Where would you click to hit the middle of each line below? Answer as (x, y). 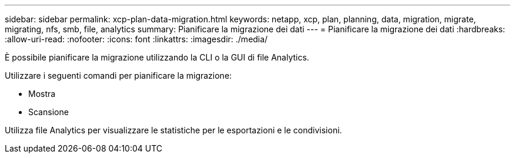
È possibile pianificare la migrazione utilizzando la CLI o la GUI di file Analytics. (157, 57)
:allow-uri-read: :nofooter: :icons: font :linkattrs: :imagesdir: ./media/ (136, 39)
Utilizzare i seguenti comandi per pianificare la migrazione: (118, 75)
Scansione (49, 112)
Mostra (42, 94)
